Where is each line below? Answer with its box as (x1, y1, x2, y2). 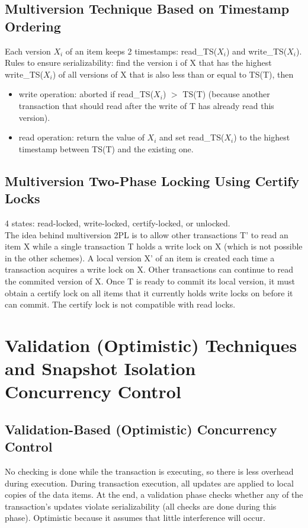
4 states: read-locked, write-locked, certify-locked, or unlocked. (5, 216, 230, 229)
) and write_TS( (226, 44, 287, 57)
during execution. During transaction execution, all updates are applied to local (5, 476, 294, 489)
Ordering (5, 17, 61, 35)
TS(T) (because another (182, 88, 270, 100)
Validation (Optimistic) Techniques (5, 332, 297, 357)
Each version (5, 44, 51, 57)
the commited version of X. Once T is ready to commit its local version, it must (5, 274, 296, 287)
